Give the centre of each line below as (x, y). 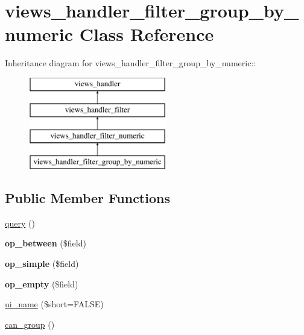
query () (20, 223)
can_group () (30, 324)
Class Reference (147, 34)
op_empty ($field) (42, 283)
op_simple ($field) (42, 264)
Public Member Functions (87, 198)
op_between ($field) (46, 243)
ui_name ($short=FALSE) (54, 304)
